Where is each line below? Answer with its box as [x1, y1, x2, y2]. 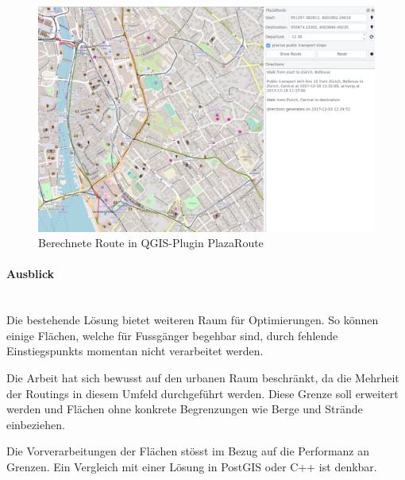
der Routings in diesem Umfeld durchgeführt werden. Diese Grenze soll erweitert [6, 385, 399, 401]
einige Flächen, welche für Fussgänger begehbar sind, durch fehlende [6, 327, 338, 343]
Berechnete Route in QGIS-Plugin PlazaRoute [38, 234, 264, 251]
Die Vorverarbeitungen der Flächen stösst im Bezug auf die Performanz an [6, 443, 370, 459]
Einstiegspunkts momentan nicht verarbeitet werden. [6, 343, 264, 359]
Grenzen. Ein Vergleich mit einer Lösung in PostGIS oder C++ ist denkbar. [6, 458, 377, 474]
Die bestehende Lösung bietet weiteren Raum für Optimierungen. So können [6, 312, 379, 328]
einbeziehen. [6, 416, 65, 432]
